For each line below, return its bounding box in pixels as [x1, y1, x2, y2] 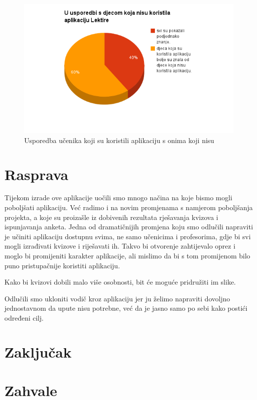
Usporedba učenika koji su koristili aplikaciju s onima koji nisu [24, 135, 215, 145]
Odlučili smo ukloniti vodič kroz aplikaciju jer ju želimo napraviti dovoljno [4, 293, 230, 303]
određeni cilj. [4, 313, 44, 323]
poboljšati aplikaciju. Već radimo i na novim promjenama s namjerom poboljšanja [4, 202, 253, 213]
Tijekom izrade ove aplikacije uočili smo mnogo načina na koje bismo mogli [4, 192, 232, 203]
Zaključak [4, 341, 72, 362]
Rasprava [4, 164, 69, 184]
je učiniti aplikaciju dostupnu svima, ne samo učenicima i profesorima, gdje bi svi [4, 231, 251, 241]
